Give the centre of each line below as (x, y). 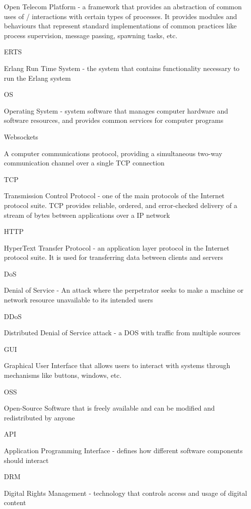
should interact (26, 460)
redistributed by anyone (40, 417)
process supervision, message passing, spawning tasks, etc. (91, 35)
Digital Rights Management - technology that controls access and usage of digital (125, 493)
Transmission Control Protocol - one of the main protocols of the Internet (114, 196)
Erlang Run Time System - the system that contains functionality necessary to (122, 68)
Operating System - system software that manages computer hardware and (116, 110)
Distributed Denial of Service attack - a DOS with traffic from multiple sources (122, 333)
